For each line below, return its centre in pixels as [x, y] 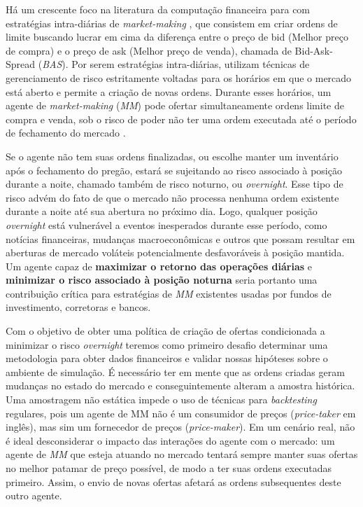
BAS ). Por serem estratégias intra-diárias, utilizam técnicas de [176, 64]
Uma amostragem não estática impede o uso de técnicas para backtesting [161, 400]
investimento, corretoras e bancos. [78, 307]
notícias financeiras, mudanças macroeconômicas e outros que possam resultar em [180, 238]
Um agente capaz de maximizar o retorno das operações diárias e [159, 266]
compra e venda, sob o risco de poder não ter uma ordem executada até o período [181, 119]
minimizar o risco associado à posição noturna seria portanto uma [162, 280]
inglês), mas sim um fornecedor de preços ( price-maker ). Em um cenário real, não [180, 427]
